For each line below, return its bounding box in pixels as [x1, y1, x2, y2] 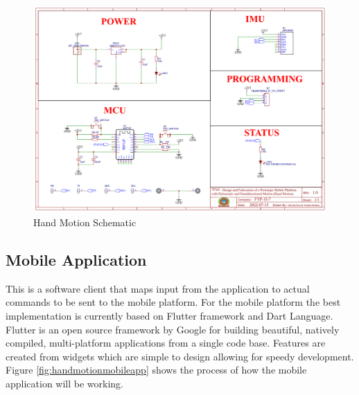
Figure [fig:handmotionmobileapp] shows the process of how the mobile [6, 362, 307, 377]
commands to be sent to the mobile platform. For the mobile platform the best [6, 295, 341, 309]
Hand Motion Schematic [33, 214, 137, 229]
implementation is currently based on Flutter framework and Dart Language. [6, 308, 333, 322]
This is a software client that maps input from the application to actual [6, 281, 310, 295]
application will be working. [6, 376, 124, 390]
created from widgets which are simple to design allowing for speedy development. [6, 349, 354, 363]
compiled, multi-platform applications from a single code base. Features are [6, 336, 326, 350]
